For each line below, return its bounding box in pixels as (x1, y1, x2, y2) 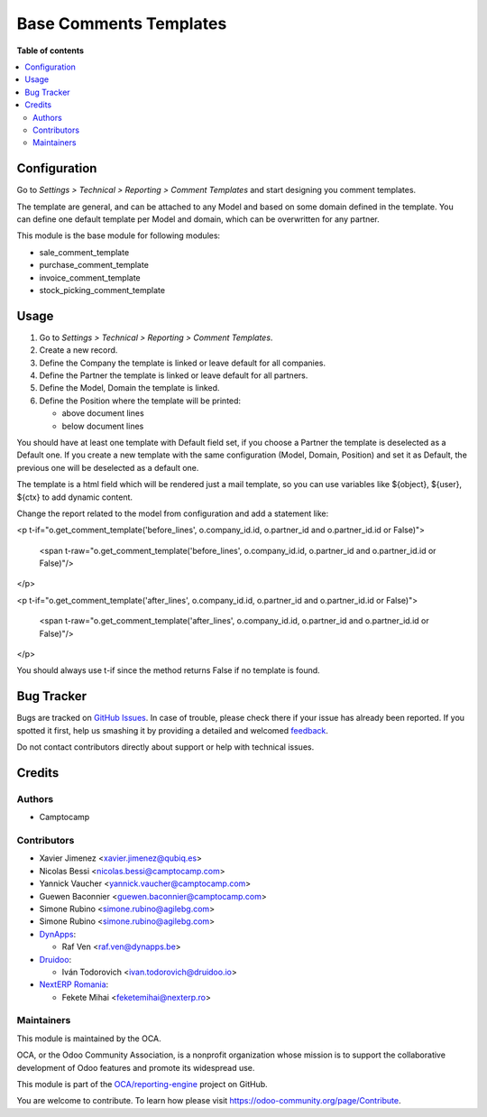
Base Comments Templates (16, 14, 227, 33)
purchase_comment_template (39, 260, 149, 271)
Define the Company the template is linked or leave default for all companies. (39, 357, 326, 368)
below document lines (61, 420, 144, 431)
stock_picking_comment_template (39, 284, 166, 295)
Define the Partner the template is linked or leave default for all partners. (39, 370, 308, 381)
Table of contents (16, 45, 85, 56)
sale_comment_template (39, 246, 130, 257)
